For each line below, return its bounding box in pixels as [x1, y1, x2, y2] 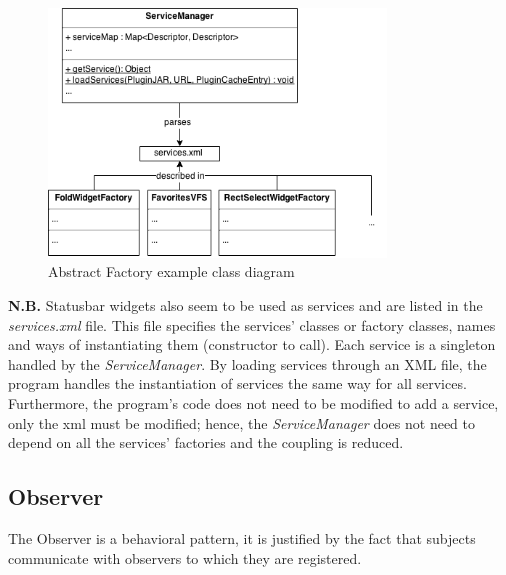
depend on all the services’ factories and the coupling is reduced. [8, 432, 404, 453]
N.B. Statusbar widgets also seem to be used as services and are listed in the [8, 295, 483, 316]
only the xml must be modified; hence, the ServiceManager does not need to [8, 412, 476, 433]
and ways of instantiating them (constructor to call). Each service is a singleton [8, 334, 496, 355]
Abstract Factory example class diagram [48, 261, 295, 282]
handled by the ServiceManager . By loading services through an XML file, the [8, 353, 487, 374]
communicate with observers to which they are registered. [8, 547, 362, 568]
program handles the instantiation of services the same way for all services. [8, 373, 467, 394]
